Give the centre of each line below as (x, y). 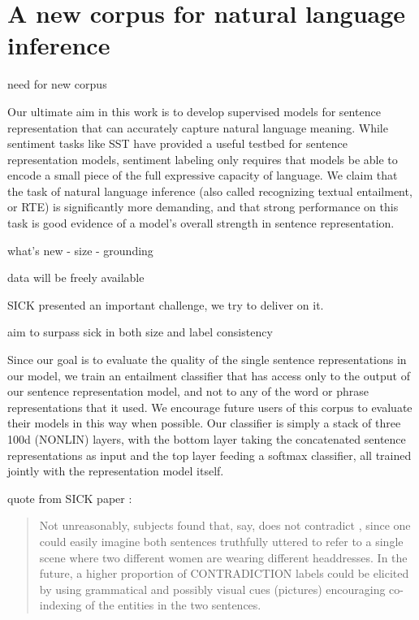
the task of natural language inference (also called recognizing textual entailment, (210, 191)
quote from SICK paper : (70, 498)
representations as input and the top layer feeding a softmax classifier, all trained (209, 455)
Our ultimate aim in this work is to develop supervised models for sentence (194, 111)
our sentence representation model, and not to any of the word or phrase (188, 391)
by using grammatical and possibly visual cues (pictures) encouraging (212, 589)
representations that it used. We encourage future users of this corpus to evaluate (210, 407)
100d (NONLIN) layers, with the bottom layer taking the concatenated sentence (207, 439)
